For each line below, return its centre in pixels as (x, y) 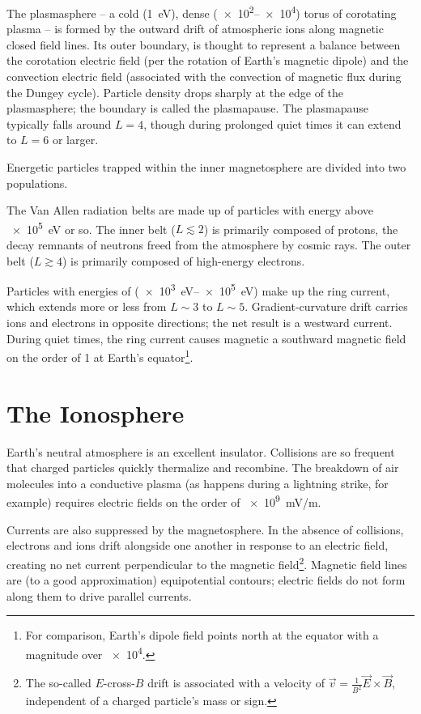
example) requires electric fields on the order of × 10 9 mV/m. (164, 501)
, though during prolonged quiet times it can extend (272, 123)
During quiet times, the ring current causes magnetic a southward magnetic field (206, 338)
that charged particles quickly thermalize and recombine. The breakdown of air (203, 467)
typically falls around (59, 123)
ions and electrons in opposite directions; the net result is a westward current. (200, 323)
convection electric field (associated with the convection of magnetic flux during (204, 76)
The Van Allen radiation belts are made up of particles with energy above (190, 210)
